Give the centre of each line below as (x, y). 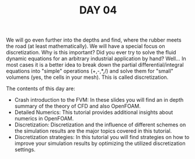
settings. (25, 150)
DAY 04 (98, 10)
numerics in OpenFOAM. (44, 119)
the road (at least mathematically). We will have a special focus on (86, 46)
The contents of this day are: (41, 89)
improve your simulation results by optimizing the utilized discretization (100, 143)
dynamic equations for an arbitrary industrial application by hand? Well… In (96, 58)
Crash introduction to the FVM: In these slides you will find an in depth (99, 100)
